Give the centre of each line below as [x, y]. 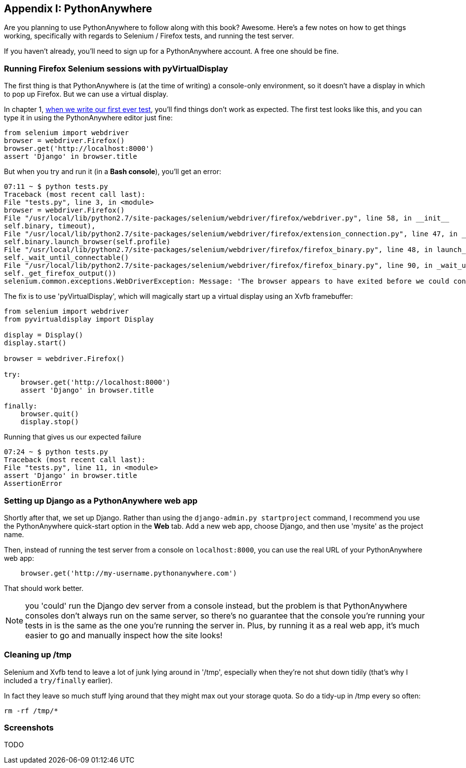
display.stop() [50, 422]
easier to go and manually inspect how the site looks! [124, 635]
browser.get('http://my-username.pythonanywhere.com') [129, 573]
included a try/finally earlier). [58, 680]
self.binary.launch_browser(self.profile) [87, 242]
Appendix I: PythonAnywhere [78, 9]
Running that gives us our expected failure [73, 437]
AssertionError [33, 484]
